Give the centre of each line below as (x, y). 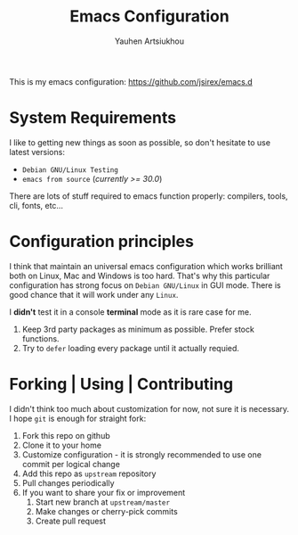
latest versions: (37, 152)
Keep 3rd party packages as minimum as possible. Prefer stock (138, 329)
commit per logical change (71, 464)
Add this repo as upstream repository (89, 473)
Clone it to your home (62, 445)
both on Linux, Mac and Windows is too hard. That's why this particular (140, 276)
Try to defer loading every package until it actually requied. (131, 348)
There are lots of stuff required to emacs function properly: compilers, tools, (149, 196)
